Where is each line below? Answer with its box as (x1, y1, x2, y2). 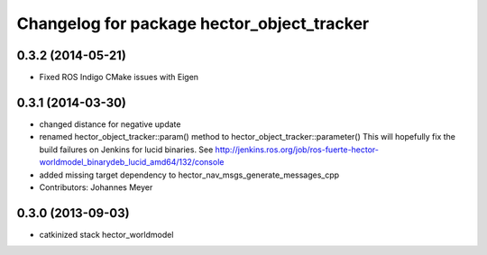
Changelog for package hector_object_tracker (16, 14, 370, 33)
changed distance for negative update (39, 118, 181, 130)
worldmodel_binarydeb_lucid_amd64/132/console (39, 157, 225, 168)
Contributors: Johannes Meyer (39, 181, 153, 193)
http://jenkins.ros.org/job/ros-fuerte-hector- (215, 144, 379, 155)
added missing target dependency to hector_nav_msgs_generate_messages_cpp (39, 169, 340, 180)
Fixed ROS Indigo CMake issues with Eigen (39, 72, 198, 83)
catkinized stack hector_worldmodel (39, 229, 174, 240)
